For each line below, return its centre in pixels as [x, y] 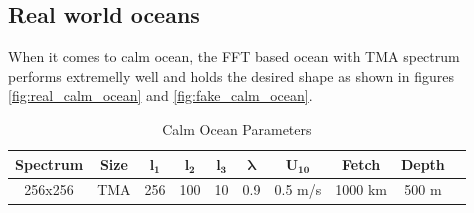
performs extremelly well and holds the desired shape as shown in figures [231, 75]
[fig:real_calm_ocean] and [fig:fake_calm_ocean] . [160, 95]
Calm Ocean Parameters [237, 128]
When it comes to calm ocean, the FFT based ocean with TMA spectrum [234, 56]
